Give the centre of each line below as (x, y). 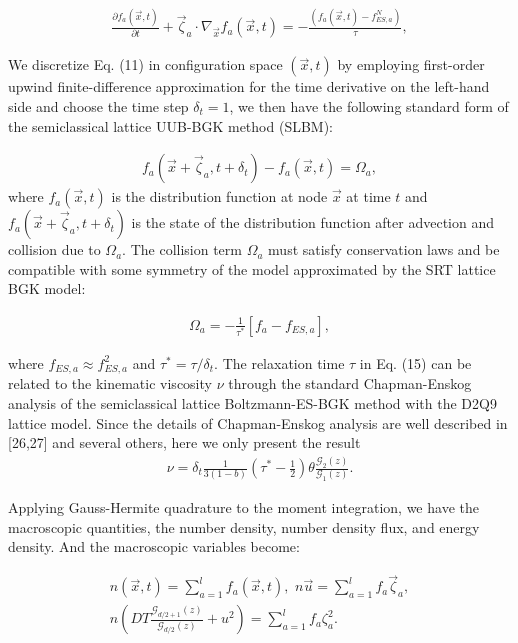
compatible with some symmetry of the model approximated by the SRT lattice (252, 268)
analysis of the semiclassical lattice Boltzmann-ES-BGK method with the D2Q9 (252, 403)
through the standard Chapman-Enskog (350, 383)
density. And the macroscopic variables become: (154, 546)
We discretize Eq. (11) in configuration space (145, 64)
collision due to (54, 249)
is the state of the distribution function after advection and (313, 222)
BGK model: (47, 288)
